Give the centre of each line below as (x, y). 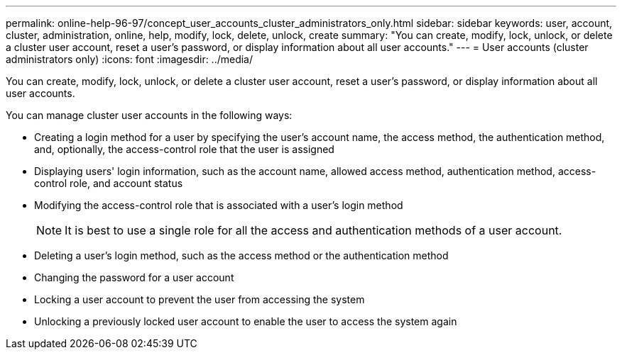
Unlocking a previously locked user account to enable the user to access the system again (246, 321)
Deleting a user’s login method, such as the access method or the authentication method (241, 255)
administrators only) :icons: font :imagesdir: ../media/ (130, 59)
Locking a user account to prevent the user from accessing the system (200, 299)
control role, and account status (109, 183)
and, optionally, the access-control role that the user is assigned (184, 149)
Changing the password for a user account (134, 277)
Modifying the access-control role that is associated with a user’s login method (219, 205)
